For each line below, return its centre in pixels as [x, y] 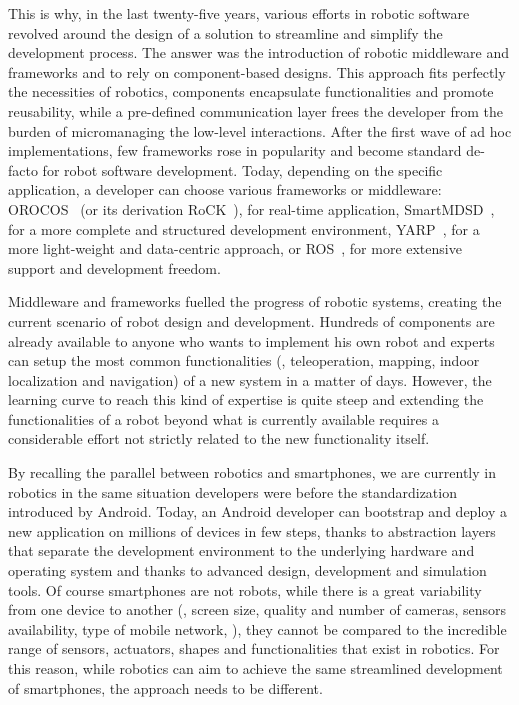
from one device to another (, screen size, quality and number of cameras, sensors [257, 609]
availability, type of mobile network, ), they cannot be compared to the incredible [257, 628]
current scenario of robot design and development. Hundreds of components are [251, 320]
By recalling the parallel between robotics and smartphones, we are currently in [252, 472]
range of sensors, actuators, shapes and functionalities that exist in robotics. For [254, 648]
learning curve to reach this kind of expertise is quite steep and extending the [246, 399]
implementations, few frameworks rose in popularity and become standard [235, 150]
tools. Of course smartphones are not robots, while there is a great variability [245, 589]
